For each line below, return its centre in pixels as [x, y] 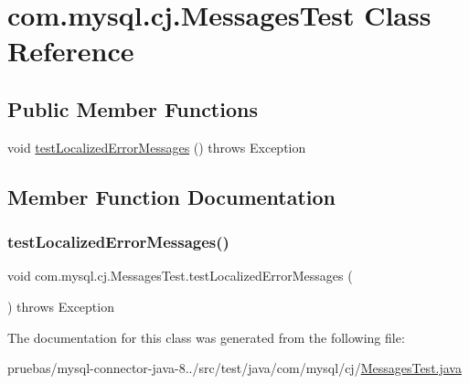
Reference [71, 51]
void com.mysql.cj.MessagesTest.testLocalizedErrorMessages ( [180, 276]
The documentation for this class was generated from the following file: [206, 337]
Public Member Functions [133, 108]
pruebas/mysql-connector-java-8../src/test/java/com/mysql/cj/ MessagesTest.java [234, 368]
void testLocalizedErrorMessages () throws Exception [157, 147]
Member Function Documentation [172, 196]
